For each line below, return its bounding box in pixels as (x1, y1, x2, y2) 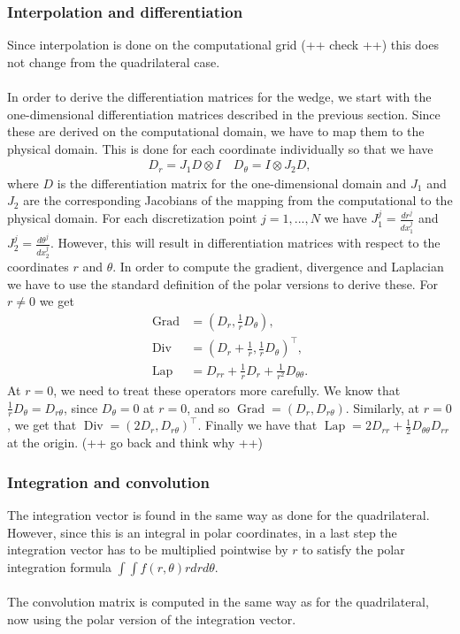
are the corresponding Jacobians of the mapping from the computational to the (23, 191, 453, 210)
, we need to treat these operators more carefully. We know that (53, 380, 401, 399)
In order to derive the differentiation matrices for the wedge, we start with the (7, 88, 432, 105)
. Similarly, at (345, 398, 420, 416)
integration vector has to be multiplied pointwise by (7, 540, 288, 559)
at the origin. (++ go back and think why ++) (7, 433, 264, 452)
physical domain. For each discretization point (7, 209, 257, 227)
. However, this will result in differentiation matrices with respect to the (50, 233, 441, 252)
